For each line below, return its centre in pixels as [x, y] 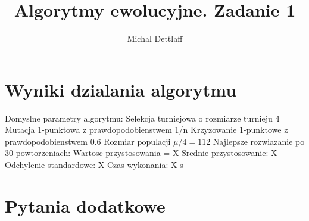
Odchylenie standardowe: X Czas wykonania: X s [94, 165]
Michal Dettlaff [155, 38]
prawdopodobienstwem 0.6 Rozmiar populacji [88, 141]
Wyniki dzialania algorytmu [121, 89]
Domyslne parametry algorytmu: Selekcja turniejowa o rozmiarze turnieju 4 [142, 118]
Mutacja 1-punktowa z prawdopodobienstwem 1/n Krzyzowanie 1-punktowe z [146, 130]
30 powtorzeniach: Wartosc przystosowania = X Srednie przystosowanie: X [141, 153]
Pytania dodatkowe [85, 205]
